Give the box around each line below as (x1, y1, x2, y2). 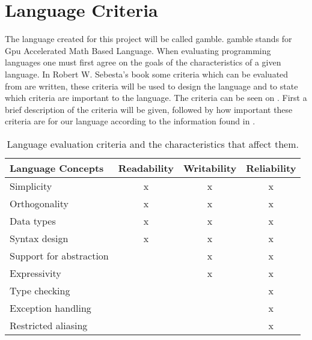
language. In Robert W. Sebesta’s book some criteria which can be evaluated (5, 67, 289, 80)
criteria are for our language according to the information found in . (5, 115, 255, 127)
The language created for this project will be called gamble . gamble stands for (5, 32, 292, 45)
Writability (183, 160, 237, 175)
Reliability (246, 160, 296, 175)
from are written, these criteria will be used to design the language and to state (5, 79, 298, 92)
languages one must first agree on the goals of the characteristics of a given (5, 56, 281, 68)
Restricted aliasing (10, 318, 88, 332)
